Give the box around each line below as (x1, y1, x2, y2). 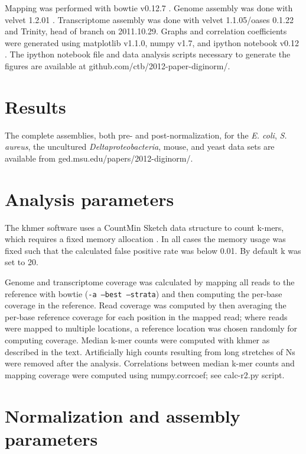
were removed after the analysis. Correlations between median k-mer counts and (5, 357, 295, 369)
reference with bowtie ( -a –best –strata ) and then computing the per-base (5, 287, 282, 300)
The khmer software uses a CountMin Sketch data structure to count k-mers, (5, 221, 284, 233)
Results (5, 94, 66, 118)
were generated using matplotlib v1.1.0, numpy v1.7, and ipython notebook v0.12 (5, 36, 299, 49)
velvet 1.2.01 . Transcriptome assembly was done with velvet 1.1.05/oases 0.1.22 (5, 13, 294, 25)
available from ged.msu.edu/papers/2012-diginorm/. (5, 152, 193, 164)
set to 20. (5, 256, 38, 268)
